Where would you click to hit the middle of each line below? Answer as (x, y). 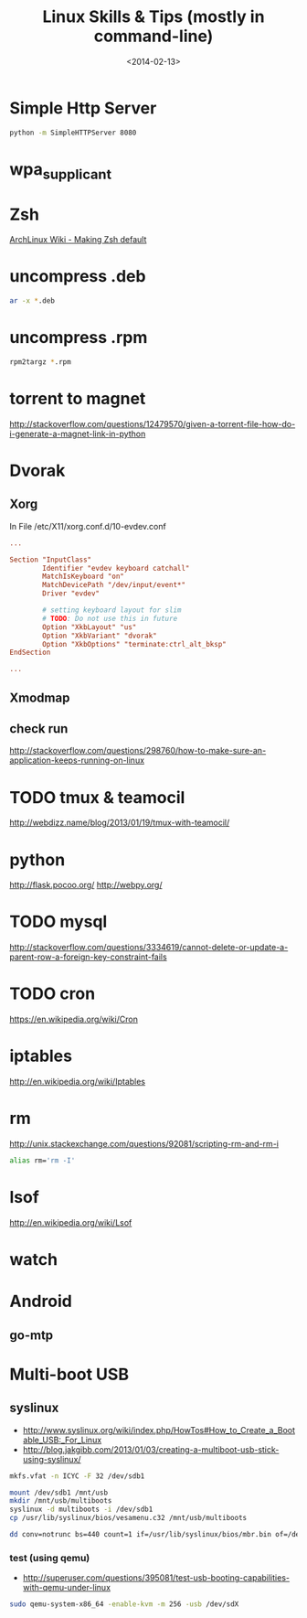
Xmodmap (40, 697)
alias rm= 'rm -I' (42, 1161)
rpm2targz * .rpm (40, 362)
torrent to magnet (78, 399)
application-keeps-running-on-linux (77, 760)
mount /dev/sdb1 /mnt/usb (58, 1493)
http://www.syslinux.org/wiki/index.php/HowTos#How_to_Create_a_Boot (159, 1430)
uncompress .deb (78, 277)
